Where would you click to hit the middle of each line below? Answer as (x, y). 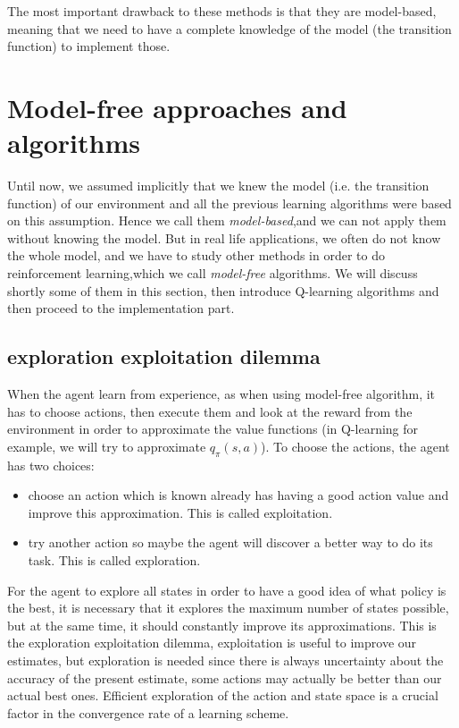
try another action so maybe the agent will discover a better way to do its (230, 542)
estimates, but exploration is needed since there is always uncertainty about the (225, 660)
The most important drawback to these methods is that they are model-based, (222, 11)
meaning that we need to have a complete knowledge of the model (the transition (229, 28)
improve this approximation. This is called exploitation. (180, 512)
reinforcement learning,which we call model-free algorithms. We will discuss (213, 273)
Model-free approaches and (177, 107)
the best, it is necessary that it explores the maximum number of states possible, (228, 608)
